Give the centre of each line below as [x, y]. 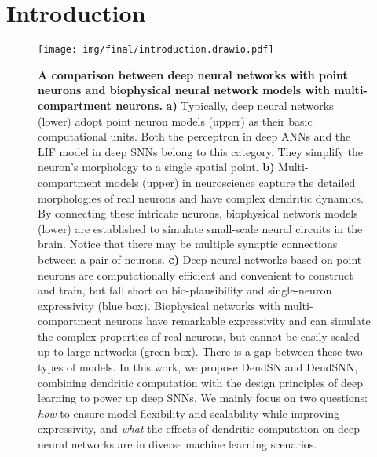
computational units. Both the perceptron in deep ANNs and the [194, 136]
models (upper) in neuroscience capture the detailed [230, 182]
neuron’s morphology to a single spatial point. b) [156, 167]
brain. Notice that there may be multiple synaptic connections [188, 244]
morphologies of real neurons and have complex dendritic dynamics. [201, 197]
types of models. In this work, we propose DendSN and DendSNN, [198, 367]
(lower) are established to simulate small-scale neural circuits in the [200, 228]
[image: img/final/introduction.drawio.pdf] [156, 50]
